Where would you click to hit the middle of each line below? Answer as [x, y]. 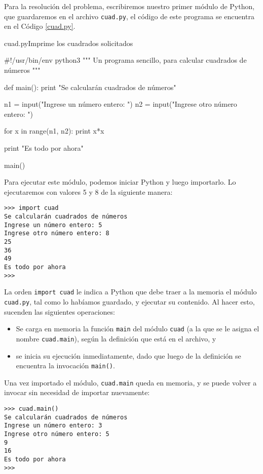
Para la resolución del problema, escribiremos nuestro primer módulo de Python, [129, 6]
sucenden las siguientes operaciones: [60, 311]
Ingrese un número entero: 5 [53, 225]
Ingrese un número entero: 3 [53, 426]
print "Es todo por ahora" [44, 148]
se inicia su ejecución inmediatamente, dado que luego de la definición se [128, 355]
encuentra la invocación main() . [65, 365]
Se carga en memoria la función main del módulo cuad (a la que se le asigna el [138, 329]
